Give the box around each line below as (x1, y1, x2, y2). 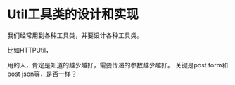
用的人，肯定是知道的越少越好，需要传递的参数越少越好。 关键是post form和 (7, 60, 229, 69)
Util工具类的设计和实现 (7, 6, 139, 22)
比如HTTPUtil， (7, 46, 53, 54)
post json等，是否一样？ (7, 70, 77, 78)
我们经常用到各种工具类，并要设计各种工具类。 (7, 31, 143, 39)
